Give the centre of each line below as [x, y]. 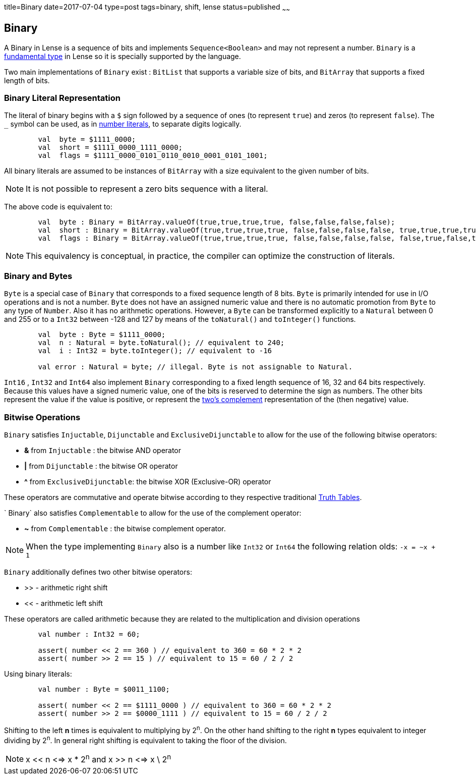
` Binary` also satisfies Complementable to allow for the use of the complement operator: [153, 513]
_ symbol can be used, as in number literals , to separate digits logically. [123, 124]
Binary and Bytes [38, 276]
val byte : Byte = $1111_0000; [102, 335]
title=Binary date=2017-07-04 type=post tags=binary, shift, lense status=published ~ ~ [147, 8]
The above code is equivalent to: [58, 207]
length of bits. [27, 80]
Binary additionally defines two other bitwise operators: [98, 572]
